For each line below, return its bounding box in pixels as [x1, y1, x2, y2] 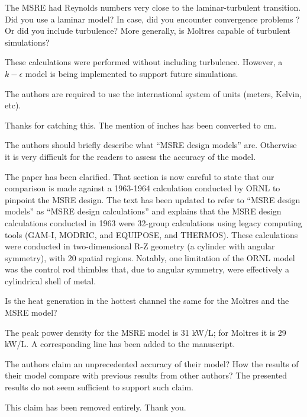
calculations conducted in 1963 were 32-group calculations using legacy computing [5, 216, 302, 229]
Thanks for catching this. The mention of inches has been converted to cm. [5, 118, 277, 131]
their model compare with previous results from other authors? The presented [5, 369, 287, 381]
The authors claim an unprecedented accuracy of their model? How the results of [5, 357, 299, 370]
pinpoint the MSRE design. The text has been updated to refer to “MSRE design [5, 193, 300, 206]
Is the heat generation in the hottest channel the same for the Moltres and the [5, 294, 289, 307]
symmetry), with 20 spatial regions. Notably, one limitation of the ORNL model [5, 251, 295, 264]
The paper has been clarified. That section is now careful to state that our [5, 170, 274, 182]
